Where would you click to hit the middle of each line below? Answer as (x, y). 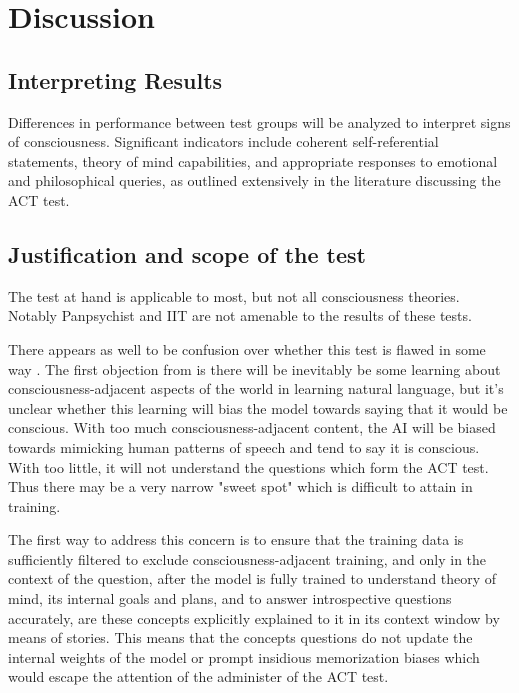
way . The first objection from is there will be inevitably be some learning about (254, 368)
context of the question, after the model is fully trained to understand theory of (252, 578)
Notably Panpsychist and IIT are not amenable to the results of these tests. (240, 315)
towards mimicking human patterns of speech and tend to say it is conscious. (244, 446)
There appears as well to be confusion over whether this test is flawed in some (247, 348)
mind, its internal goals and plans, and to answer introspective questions (230, 598)
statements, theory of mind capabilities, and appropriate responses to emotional (253, 160)
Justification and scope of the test (187, 253)
